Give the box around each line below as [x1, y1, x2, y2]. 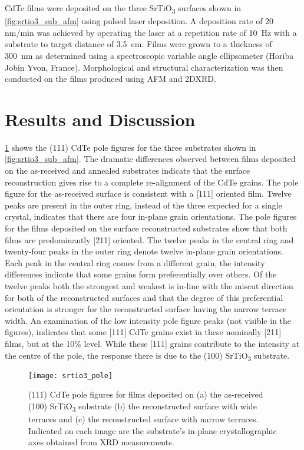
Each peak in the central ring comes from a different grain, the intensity [5, 256, 265, 269]
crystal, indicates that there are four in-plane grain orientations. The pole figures [5, 210, 297, 223]
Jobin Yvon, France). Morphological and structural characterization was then [5, 61, 283, 73]
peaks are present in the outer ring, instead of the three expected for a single [5, 198, 282, 211]
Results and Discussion [5, 107, 196, 131]
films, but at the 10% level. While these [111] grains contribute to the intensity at [5, 337, 300, 349]
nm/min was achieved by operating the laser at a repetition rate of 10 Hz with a [5, 26, 297, 38]
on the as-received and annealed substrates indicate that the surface [5, 164, 250, 176]
